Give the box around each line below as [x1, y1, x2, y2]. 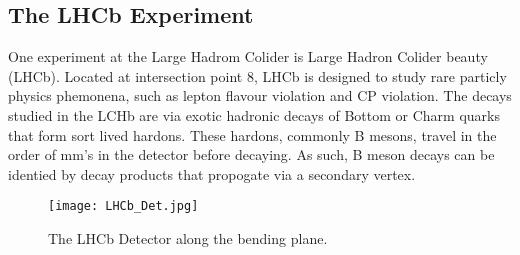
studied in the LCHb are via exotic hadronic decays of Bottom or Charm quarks [8, 104, 500, 125]
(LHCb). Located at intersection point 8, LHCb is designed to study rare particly [8, 65, 507, 86]
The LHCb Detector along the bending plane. [48, 228, 328, 249]
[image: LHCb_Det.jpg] [48, 199, 199, 214]
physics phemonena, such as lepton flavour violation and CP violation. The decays [8, 85, 512, 106]
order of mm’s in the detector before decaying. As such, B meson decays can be [8, 144, 495, 165]
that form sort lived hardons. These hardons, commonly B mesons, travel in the [8, 124, 497, 145]
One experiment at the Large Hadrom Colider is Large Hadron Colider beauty [8, 46, 488, 67]
